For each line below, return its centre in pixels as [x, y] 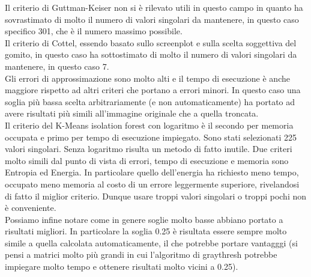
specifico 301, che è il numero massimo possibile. [94, 31]
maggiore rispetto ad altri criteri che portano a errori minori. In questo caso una [153, 90]
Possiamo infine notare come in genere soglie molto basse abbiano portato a [144, 219]
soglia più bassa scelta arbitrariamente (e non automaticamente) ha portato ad [150, 101]
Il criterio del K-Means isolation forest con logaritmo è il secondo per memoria [149, 125]
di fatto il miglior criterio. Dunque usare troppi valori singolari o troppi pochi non [156, 196]
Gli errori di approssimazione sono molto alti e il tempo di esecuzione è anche [147, 78]
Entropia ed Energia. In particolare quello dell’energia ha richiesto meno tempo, [152, 172]
